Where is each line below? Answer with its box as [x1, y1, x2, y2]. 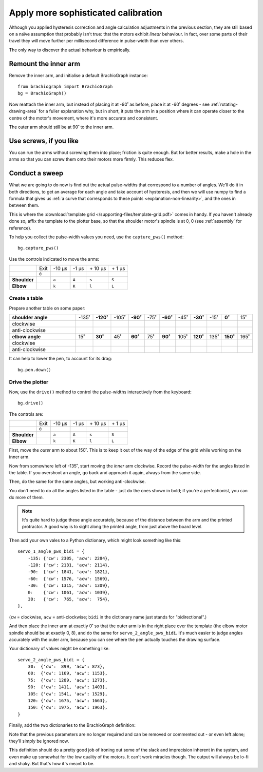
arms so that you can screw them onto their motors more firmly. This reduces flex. [9, 156, 174, 162]
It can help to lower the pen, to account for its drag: [9, 356, 112, 362]
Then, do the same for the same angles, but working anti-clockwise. [9, 479, 146, 484]
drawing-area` [9, 108, 38, 114]
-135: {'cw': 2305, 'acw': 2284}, [27, 556, 111, 561]
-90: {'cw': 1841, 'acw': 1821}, [27, 569, 111, 575]
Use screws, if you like [9, 136, 79, 145]
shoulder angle [12, 314, 48, 321]
